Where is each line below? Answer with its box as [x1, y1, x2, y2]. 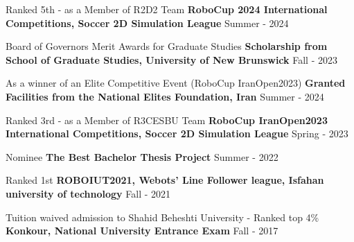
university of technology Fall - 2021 [6, 186, 171, 200]
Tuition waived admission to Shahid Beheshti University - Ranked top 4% [6, 209, 319, 224]
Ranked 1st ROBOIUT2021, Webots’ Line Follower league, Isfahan [6, 173, 324, 187]
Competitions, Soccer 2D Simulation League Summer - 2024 [6, 15, 289, 30]
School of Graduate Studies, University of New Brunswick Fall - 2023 [6, 52, 337, 67]
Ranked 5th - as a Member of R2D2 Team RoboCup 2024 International [6, 2, 328, 16]
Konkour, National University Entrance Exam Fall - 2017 [6, 223, 278, 238]
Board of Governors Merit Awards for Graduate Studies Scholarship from [6, 39, 328, 53]
